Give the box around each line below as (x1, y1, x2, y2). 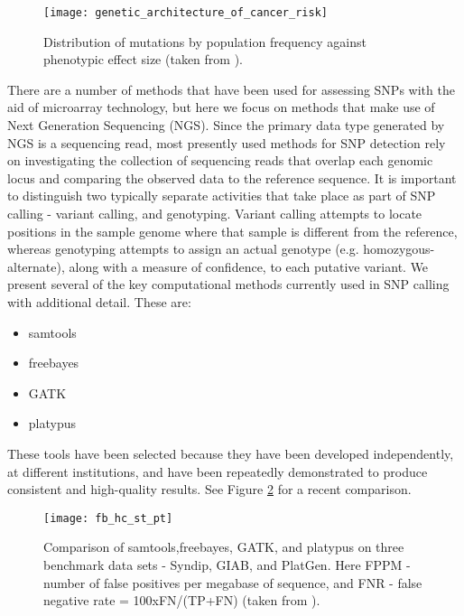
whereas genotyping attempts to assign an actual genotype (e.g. (7, 239, 359, 258)
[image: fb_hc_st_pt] (43, 511, 173, 525)
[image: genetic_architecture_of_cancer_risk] (43, 6, 328, 19)
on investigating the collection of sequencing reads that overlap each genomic (7, 151, 433, 170)
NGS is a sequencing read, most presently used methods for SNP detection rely (7, 133, 446, 152)
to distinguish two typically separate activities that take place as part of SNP (7, 186, 436, 205)
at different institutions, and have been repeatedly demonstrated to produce (7, 462, 428, 481)
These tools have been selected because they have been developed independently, (7, 443, 454, 462)
